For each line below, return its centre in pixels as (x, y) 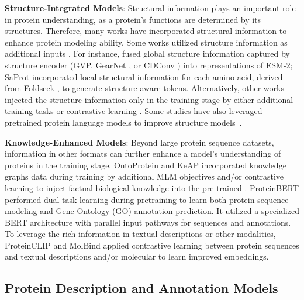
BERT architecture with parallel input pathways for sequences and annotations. (148, 222)
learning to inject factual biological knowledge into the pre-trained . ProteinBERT (152, 187)
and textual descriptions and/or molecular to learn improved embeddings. (137, 256)
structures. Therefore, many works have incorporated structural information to (146, 31)
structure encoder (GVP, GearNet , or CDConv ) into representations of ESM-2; (149, 65)
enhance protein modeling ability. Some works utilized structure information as (146, 42)
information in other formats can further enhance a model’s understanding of (143, 154)
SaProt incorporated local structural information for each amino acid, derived (144, 76)
